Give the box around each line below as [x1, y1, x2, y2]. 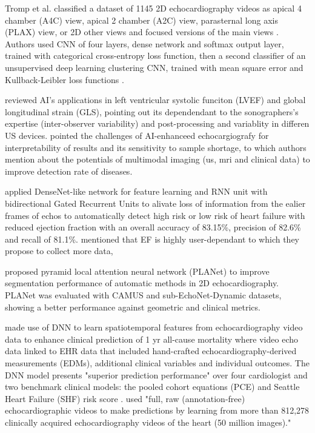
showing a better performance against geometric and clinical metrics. [5, 300, 260, 313]
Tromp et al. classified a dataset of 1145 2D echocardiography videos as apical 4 [5, 2, 302, 14]
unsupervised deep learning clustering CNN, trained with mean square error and [5, 61, 303, 73]
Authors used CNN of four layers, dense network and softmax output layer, [5, 37, 284, 50]
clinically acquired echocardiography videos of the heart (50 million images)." [5, 416, 291, 428]
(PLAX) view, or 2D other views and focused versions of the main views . [5, 25, 279, 38]
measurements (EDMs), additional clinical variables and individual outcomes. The [5, 357, 310, 369]
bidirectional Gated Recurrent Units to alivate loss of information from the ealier [5, 196, 306, 209]
